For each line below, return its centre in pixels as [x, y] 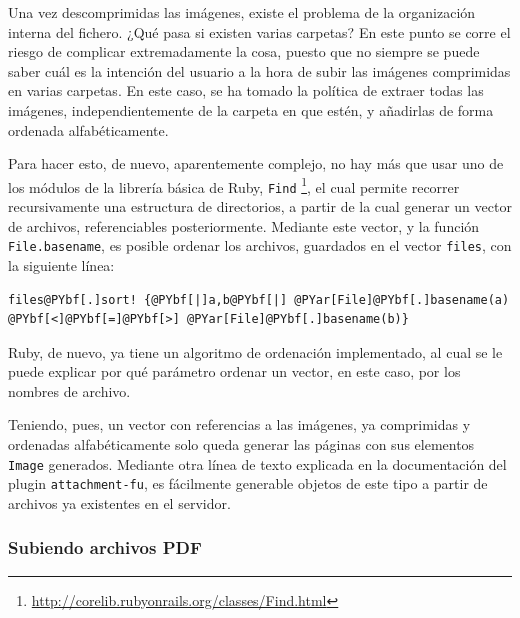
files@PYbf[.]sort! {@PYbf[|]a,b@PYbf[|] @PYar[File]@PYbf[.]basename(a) [259, 299]
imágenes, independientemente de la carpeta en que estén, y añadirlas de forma [251, 109]
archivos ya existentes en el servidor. [119, 502]
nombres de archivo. [69, 390]
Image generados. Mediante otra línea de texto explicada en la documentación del [257, 463]
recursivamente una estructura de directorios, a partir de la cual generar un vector [260, 206]
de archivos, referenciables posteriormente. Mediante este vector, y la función [244, 225]
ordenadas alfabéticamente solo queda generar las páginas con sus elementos [241, 444]
